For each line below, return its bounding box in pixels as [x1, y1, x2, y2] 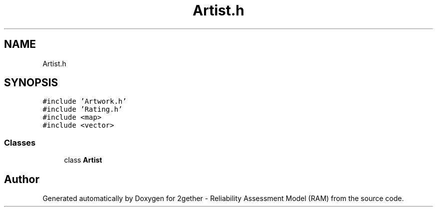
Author [4, 173, 39, 186]
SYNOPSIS [4, 76, 58, 89]
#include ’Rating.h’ [42, 105, 123, 114]
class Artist [64, 156, 102, 165]
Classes [4, 137, 36, 148]
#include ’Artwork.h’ [42, 97, 127, 106]
